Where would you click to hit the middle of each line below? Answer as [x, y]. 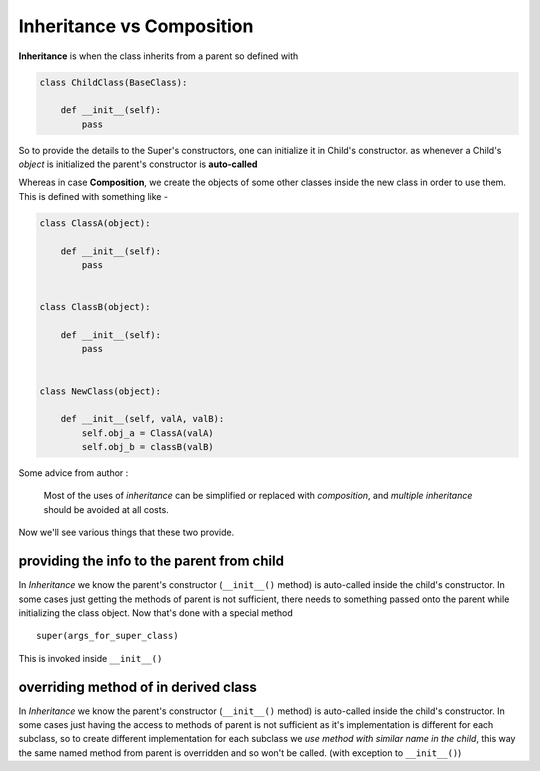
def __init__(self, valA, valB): [142, 419]
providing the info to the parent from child [151, 561]
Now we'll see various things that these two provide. [126, 532]
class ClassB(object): [95, 307]
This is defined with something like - [93, 196]
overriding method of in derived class [137, 686]
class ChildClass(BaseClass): [113, 82]
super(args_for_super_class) [107, 636]
